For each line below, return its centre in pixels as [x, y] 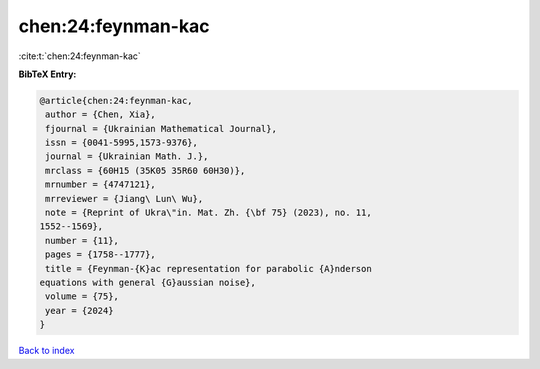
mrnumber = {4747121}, [101, 184]
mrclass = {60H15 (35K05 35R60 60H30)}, [145, 170]
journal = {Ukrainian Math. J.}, [127, 156]
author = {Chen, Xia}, [101, 114]
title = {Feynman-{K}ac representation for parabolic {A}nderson [208, 268]
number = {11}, [82, 240]
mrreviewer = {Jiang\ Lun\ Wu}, [124, 198]
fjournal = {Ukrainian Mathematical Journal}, [161, 128]
